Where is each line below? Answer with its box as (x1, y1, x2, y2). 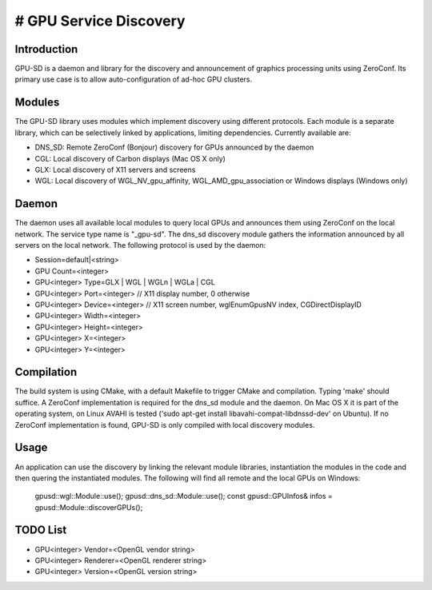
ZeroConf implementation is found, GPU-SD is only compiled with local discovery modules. (14, 420, 315, 429)
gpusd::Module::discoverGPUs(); (34, 502, 143, 512)
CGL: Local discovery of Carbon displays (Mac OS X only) (34, 153, 226, 163)
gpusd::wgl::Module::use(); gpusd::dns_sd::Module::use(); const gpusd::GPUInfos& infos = (34, 492, 334, 501)
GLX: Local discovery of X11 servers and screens (34, 165, 196, 174)
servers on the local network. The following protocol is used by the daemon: (14, 241, 266, 249)
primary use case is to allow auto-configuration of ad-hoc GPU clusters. (14, 74, 253, 84)
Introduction (14, 42, 78, 56)
